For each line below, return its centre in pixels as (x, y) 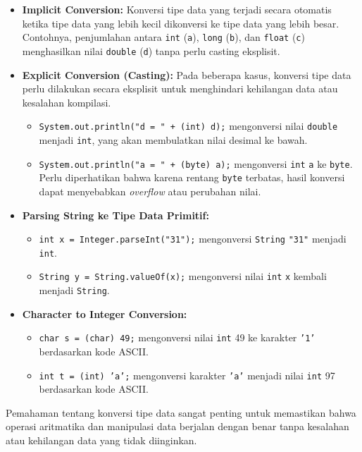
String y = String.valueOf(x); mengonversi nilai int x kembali (183, 276)
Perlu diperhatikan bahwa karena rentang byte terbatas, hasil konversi (192, 177)
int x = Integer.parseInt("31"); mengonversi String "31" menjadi (193, 239)
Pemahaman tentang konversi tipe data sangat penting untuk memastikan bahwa (181, 412)
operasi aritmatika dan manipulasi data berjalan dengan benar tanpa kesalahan (177, 426)
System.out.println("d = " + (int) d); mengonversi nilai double (188, 126)
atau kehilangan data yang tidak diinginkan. (101, 440)
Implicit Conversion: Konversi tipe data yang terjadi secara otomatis (177, 9)
